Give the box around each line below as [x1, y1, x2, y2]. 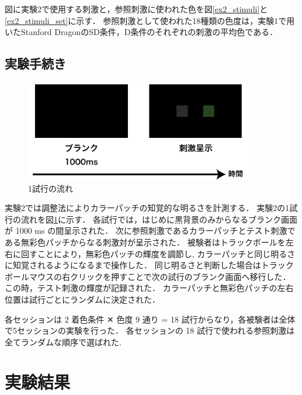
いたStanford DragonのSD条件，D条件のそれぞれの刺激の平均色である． [5, 26, 278, 38]
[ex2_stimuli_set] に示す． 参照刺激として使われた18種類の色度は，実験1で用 [5, 14, 295, 26]
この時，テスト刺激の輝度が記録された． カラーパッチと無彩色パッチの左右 [5, 282, 294, 294]
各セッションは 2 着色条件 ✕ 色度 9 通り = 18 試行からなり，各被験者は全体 [5, 313, 296, 325]
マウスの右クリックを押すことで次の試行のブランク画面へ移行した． [29, 270, 291, 282]
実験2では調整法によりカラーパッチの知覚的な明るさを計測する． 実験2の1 [5, 202, 290, 214]
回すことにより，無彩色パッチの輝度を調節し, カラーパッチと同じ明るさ [20, 247, 296, 259]
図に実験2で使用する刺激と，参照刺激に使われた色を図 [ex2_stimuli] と [5, 3, 268, 15]
